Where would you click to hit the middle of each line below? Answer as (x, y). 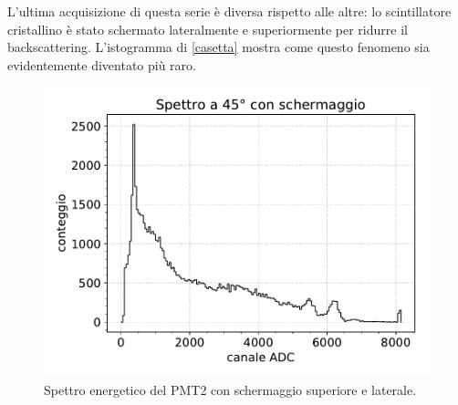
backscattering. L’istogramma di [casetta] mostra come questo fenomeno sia (219, 47)
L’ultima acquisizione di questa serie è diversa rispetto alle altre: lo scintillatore (229, 11)
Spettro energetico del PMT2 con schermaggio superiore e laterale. (230, 389)
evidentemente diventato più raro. (102, 64)
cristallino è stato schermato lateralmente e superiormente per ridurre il (208, 29)
